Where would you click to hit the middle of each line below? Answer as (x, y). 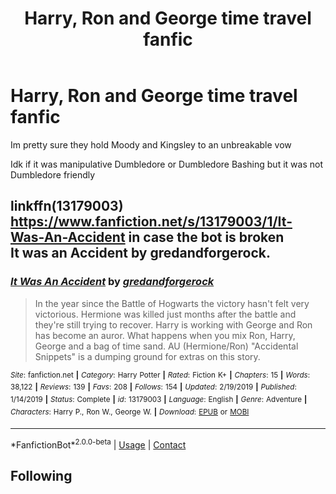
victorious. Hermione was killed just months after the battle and (165, 314)
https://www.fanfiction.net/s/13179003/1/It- (151, 222)
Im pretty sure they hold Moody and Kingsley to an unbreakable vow (151, 144)
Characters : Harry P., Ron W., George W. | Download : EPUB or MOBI (130, 412)
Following (41, 476)
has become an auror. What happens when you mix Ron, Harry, (165, 335)
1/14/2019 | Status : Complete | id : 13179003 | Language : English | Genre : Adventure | (159, 399)
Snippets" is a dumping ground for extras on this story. (147, 356)
